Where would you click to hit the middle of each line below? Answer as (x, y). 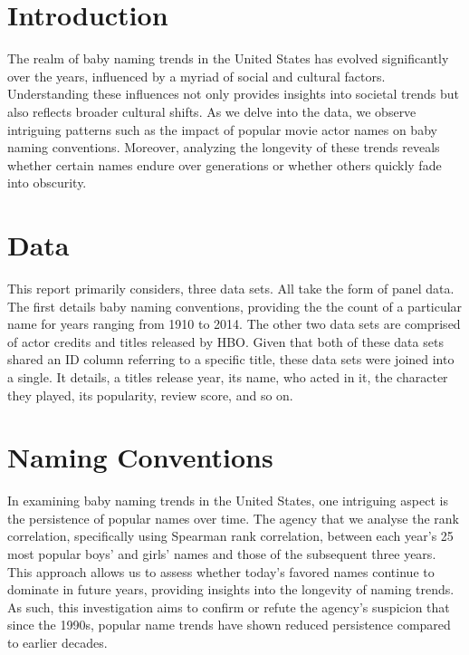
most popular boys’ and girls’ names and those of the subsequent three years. (222, 554)
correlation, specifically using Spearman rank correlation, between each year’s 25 (230, 536)
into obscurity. (47, 183)
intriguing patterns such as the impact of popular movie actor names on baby (222, 129)
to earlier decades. (57, 643)
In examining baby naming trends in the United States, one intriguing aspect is (228, 501)
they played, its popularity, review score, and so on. (150, 395)
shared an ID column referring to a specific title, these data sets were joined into (231, 359)
